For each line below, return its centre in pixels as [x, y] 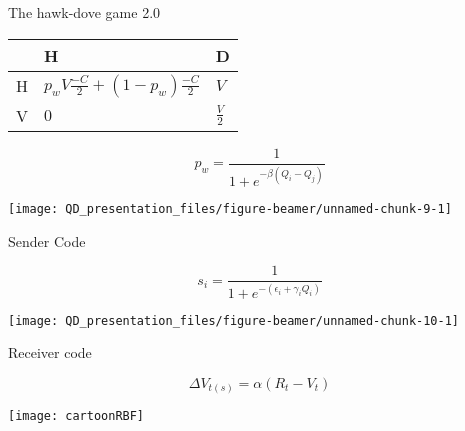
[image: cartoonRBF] [76, 416]
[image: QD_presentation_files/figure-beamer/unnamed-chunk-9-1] [230, 209]
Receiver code [50, 352]
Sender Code [47, 240]
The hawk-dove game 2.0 [84, 12]
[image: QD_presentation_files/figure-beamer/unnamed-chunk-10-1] [234, 320]
